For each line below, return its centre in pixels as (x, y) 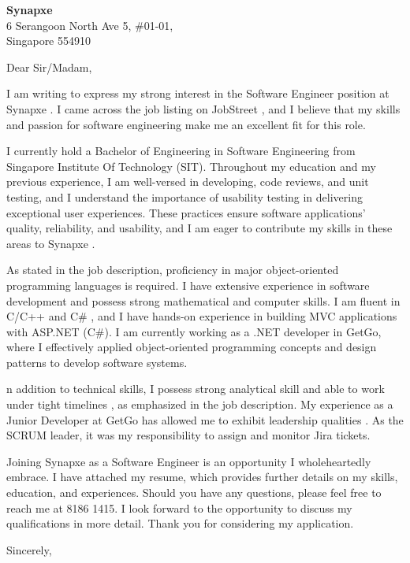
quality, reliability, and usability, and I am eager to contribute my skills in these (199, 228)
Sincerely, (29, 549)
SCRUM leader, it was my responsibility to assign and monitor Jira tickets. (188, 435)
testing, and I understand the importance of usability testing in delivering (184, 196)
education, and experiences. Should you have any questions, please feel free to (194, 493)
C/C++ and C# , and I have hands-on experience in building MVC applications (202, 316)
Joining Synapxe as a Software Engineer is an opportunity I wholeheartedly (189, 461)
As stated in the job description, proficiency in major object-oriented (173, 270)
